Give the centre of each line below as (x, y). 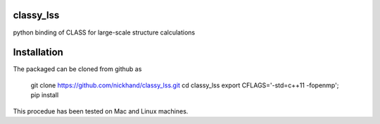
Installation (38, 52)
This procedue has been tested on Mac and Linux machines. (101, 111)
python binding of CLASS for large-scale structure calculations (104, 32)
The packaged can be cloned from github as (77, 69)
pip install (45, 95)
